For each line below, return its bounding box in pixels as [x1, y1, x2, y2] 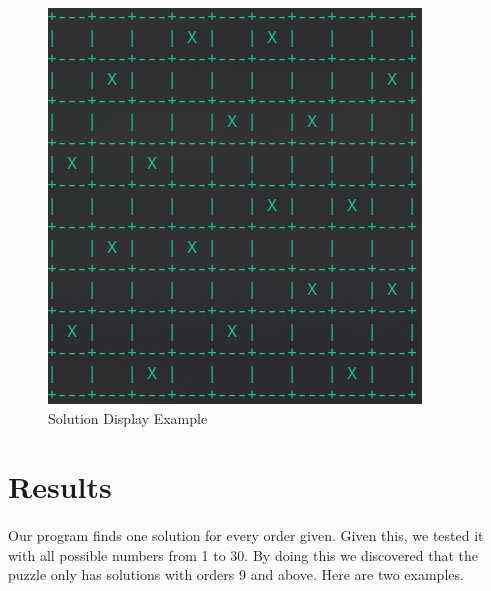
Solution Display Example [48, 407, 208, 428]
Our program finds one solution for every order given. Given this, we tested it [8, 525, 484, 546]
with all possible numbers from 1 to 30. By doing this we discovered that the [8, 544, 479, 565]
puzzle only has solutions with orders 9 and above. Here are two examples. [8, 564, 464, 585]
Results [8, 466, 112, 507]
